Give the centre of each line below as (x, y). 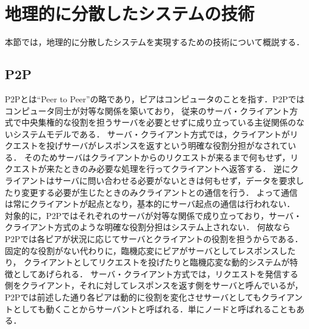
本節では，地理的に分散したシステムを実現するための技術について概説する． (155, 42)
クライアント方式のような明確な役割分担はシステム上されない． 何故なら (148, 227)
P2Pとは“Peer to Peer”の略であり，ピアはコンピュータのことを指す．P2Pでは (155, 98)
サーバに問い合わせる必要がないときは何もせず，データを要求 (175, 181)
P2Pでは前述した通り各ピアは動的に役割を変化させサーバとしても (133, 297)
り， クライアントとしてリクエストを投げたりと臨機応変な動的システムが (147, 262)
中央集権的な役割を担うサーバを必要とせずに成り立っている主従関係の (159, 122)
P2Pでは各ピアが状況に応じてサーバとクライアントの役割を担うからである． (154, 239)
